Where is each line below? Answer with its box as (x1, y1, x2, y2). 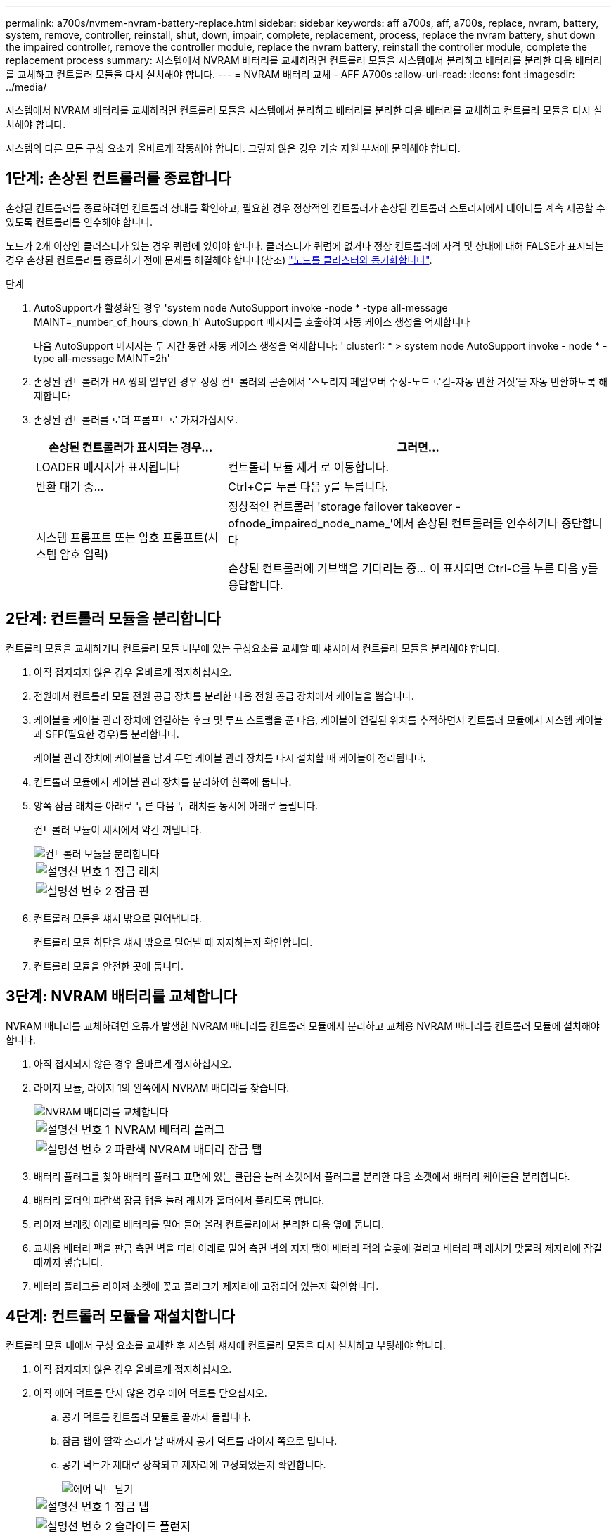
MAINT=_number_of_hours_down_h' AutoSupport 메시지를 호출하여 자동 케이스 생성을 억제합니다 (34, 315, 470, 328)
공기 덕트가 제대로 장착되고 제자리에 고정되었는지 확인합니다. (62, 1459, 326, 1471)
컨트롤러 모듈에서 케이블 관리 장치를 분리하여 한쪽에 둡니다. (34, 775, 292, 788)
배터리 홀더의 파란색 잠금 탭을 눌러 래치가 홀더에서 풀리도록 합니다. (34, 1193, 324, 1206)
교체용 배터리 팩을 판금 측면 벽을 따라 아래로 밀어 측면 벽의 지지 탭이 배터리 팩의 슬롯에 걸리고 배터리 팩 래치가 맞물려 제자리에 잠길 (34, 1241, 602, 1254)
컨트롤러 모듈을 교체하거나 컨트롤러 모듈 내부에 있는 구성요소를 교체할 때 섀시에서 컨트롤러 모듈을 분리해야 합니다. (6, 641, 501, 654)
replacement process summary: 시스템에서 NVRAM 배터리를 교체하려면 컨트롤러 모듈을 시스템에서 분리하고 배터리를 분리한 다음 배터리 (6, 54, 603, 66)
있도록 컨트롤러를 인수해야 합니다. (6, 215, 153, 228)
